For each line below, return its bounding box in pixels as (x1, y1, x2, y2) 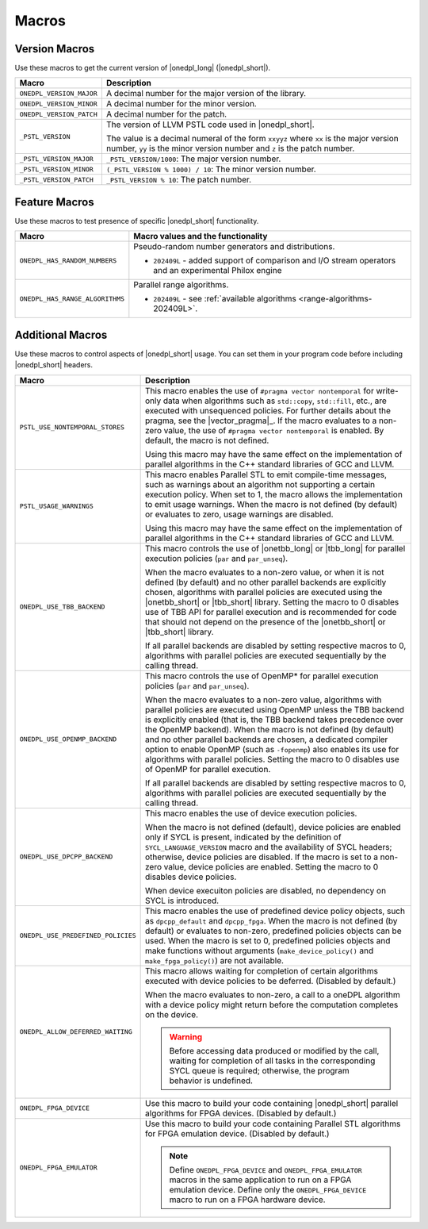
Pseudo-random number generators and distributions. (133, 241, 335, 252)
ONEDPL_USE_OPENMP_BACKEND (19, 735, 117, 743)
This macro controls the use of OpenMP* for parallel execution (145, 670, 379, 682)
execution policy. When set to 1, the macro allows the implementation (145, 489, 403, 500)
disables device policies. (145, 871, 237, 882)
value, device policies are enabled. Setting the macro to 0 (163, 861, 379, 872)
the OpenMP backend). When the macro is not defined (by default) (145, 724, 395, 735)
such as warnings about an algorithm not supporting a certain (145, 478, 376, 490)
